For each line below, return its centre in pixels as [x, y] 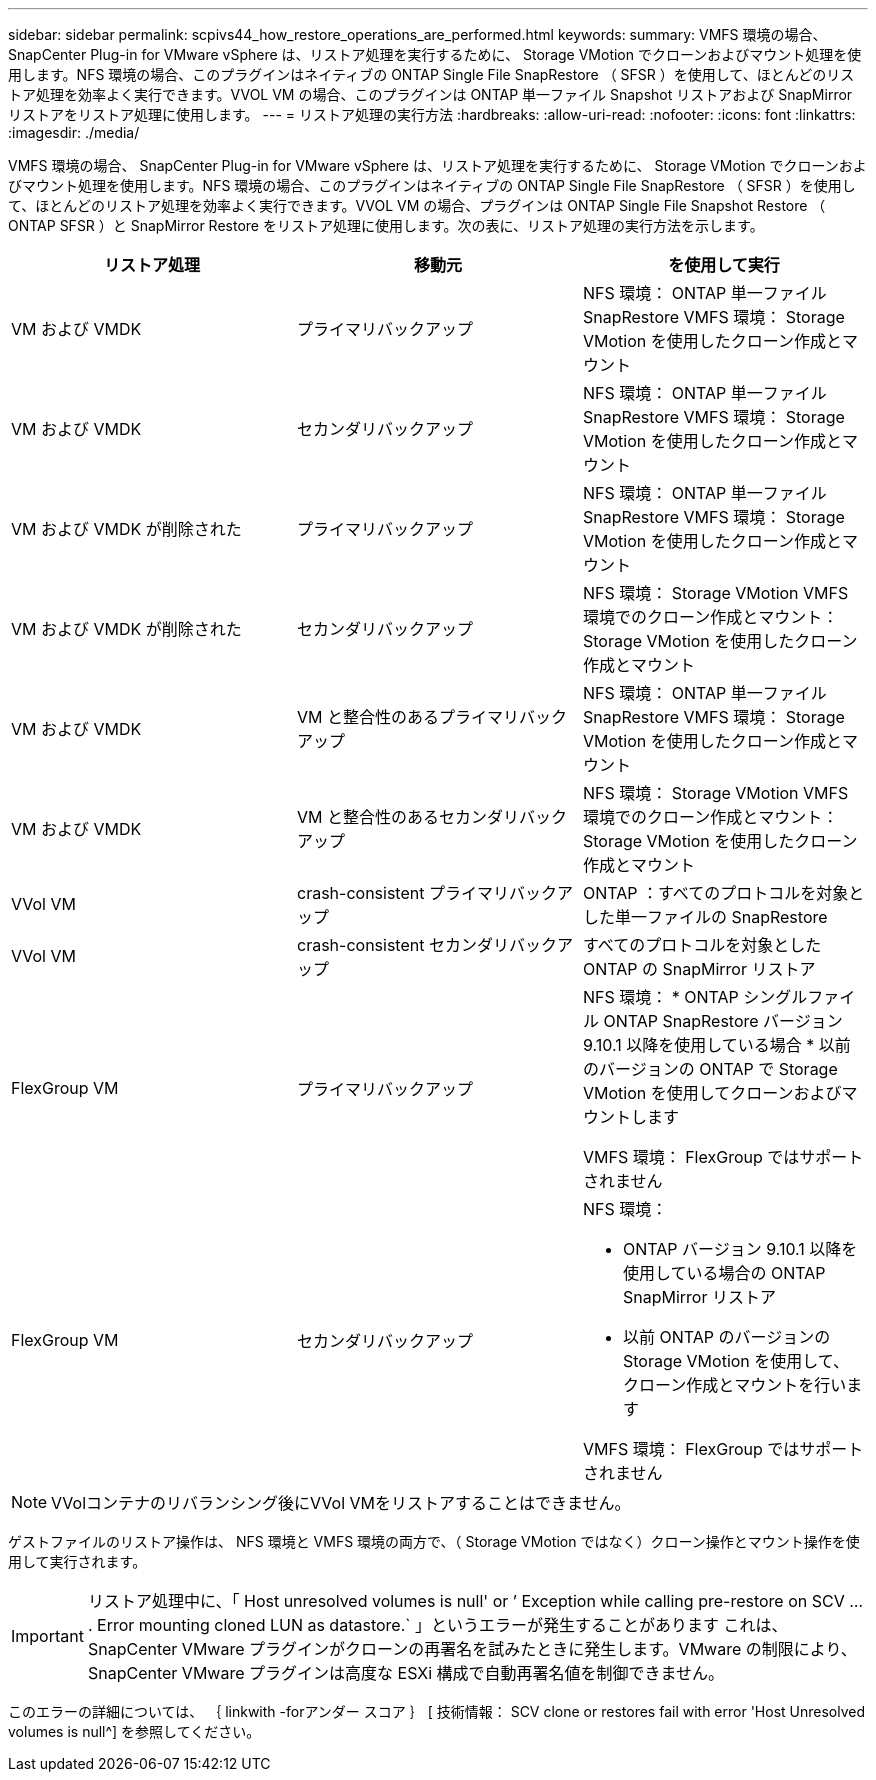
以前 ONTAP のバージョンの [726, 1337]
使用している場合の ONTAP [724, 1273]
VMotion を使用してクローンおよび [712, 1093]
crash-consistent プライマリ [402, 893]
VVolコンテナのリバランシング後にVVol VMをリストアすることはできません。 [341, 1503]
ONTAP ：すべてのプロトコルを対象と [723, 893]
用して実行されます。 [77, 1561]
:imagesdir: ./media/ [74, 132]
